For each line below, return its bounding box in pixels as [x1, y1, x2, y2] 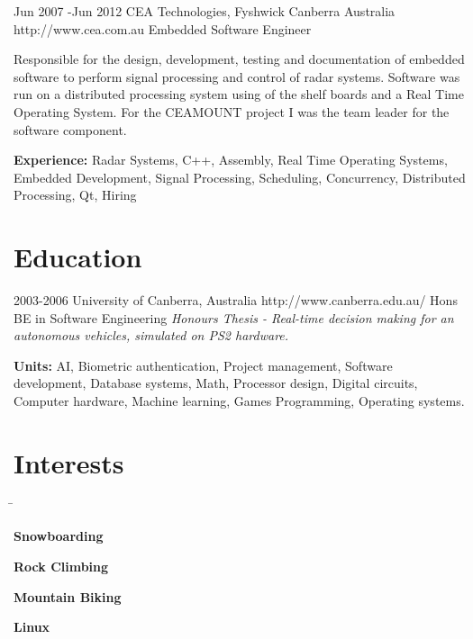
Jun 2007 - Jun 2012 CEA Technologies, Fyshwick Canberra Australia [14, 2, 396, 20]
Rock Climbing [14, 556, 109, 575]
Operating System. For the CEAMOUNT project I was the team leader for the [14, 102, 450, 121]
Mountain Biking [14, 587, 122, 606]
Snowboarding [14, 526, 104, 545]
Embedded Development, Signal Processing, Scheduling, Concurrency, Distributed [14, 167, 466, 186]
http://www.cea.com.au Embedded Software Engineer [14, 19, 312, 38]
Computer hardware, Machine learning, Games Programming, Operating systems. [14, 391, 465, 410]
